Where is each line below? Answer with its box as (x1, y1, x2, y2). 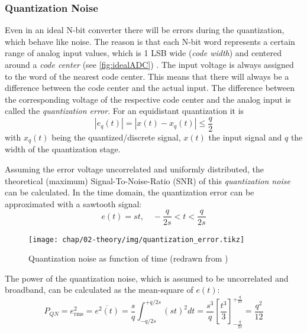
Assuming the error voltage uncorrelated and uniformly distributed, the (5, 163, 264, 175)
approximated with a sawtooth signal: (5, 197, 142, 210)
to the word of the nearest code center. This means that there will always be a (5, 70, 289, 82)
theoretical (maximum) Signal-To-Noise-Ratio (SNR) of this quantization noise (5, 174, 290, 187)
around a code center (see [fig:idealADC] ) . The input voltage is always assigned (5, 58, 294, 70)
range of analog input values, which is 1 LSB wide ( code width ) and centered (5, 47, 282, 59)
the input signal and (208, 131, 282, 143)
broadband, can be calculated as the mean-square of (5, 283, 193, 296)
